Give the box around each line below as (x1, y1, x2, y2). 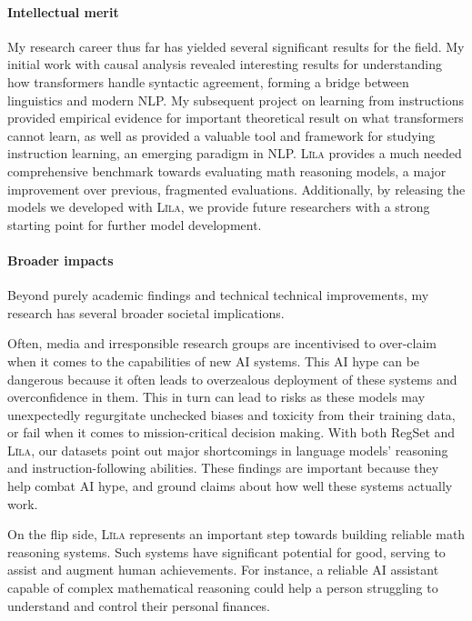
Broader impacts (7, 250, 114, 269)
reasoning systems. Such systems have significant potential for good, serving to (7, 542, 446, 561)
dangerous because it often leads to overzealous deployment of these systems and (7, 369, 457, 388)
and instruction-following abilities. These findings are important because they (7, 458, 439, 477)
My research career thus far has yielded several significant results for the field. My (7, 36, 465, 55)
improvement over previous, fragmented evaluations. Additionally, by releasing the (7, 179, 466, 198)
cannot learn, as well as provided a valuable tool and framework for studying (7, 125, 436, 145)
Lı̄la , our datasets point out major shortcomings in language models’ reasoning (7, 440, 448, 459)
